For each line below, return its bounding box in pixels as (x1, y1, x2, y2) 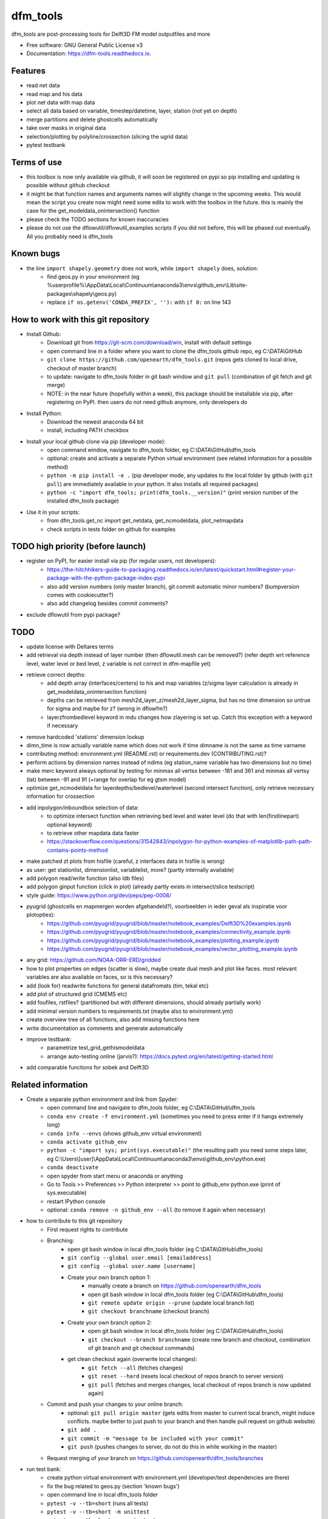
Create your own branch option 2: (67, 1318, 152, 1326)
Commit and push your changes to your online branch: (47, 1401, 183, 1408)
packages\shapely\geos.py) (47, 290, 117, 297)
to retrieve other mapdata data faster (47, 829, 140, 837)
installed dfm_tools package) (47, 497, 120, 504)
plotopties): (26, 911, 55, 919)
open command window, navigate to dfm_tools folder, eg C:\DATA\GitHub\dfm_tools (47, 447, 256, 454)
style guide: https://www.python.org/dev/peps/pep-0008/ (26, 891, 171, 899)
